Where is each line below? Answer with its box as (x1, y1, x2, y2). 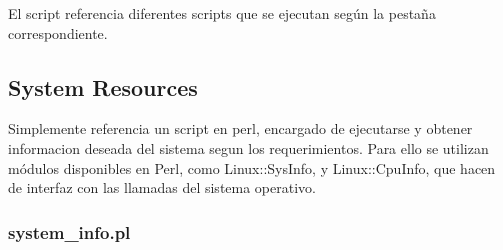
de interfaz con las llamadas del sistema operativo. (8, 177, 316, 198)
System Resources (8, 71, 198, 102)
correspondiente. (8, 22, 108, 43)
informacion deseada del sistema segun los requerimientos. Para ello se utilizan (8, 137, 489, 158)
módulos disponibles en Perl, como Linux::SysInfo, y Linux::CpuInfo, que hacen (8, 157, 496, 178)
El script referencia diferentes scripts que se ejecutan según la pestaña (8, 3, 436, 23)
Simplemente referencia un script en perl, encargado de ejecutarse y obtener (8, 118, 473, 139)
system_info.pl (8, 219, 131, 244)
